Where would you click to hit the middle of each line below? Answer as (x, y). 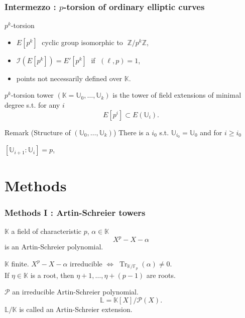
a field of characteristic (46, 231)
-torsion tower (32, 95)
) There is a (131, 132)
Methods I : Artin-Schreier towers (75, 212)
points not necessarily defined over (69, 78)
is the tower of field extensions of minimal (177, 95)
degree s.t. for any (32, 105)
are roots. (161, 275)
